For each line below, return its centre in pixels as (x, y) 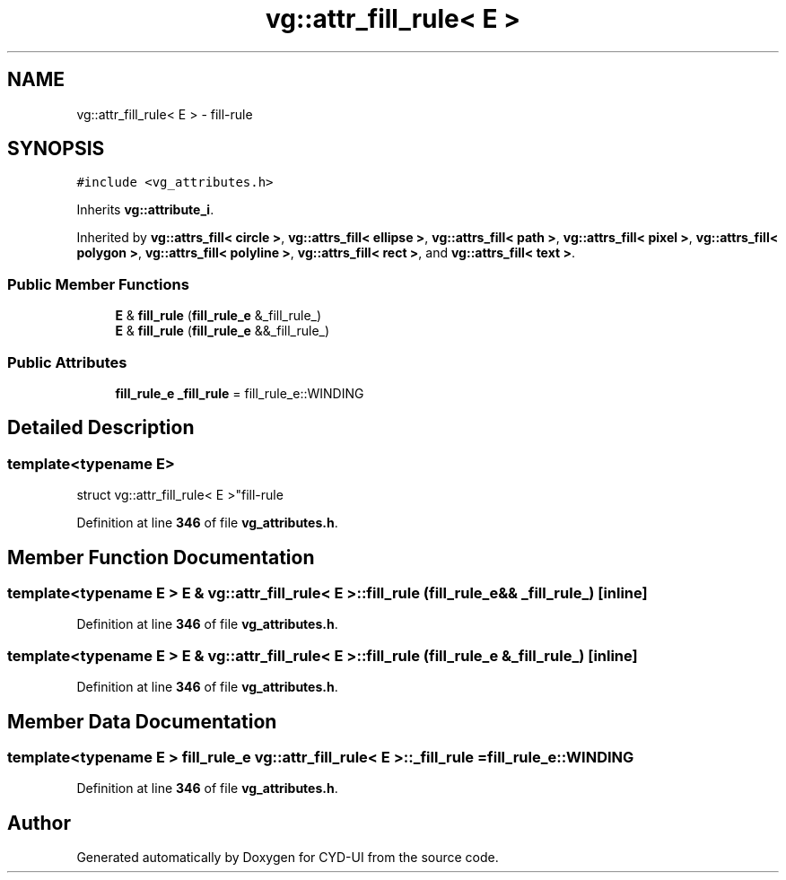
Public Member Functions (98, 284)
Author (39, 823)
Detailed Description (101, 428)
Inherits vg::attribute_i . (145, 210)
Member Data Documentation (142, 721)
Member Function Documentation (161, 557)
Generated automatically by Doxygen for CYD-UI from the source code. (288, 858)
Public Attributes (67, 362)
